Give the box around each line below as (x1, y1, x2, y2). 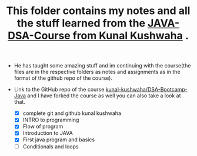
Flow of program (22, 123, 64, 130)
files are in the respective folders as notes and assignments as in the (14, 69, 181, 76)
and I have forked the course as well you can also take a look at (27, 92, 181, 99)
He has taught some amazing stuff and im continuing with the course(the (14, 62, 191, 69)
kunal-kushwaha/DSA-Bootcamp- (105, 86, 188, 93)
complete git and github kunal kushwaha (22, 110, 122, 117)
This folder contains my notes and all (6, 4, 191, 18)
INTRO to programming (22, 116, 79, 124)
